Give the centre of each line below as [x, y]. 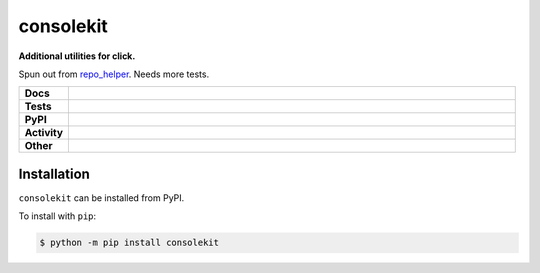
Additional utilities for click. [77, 56]
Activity [44, 133]
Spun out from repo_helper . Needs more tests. [114, 74]
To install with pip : [57, 216]
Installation [54, 173]
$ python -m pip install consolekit [129, 243]
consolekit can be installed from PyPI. [101, 197]
